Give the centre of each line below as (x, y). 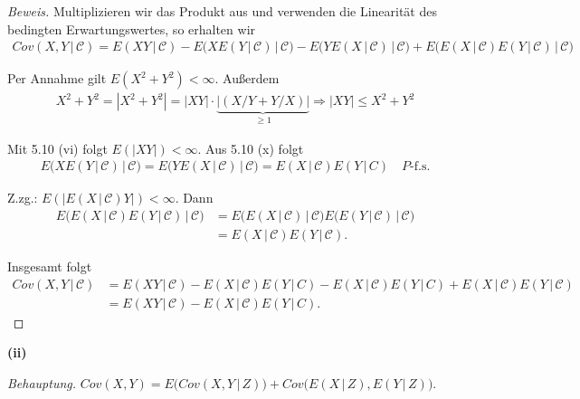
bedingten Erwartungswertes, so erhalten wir (132, 28)
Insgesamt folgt (50, 266)
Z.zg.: (23, 198)
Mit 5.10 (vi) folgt (57, 148)
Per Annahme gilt (57, 78)
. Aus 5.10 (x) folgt (251, 148)
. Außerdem (247, 78)
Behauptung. (42, 382)
